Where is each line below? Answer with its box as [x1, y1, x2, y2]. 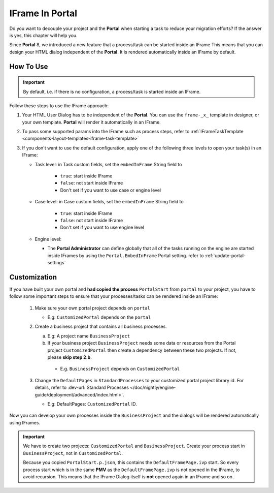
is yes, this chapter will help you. [9, 32, 78, 38]
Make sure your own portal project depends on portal [35, 305, 151, 311]
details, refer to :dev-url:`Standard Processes [35, 384, 129, 391]
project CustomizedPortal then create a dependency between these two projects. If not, [47, 347, 237, 353]
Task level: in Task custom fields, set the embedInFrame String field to [35, 161, 182, 167]
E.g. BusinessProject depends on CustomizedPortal [60, 366, 180, 372]
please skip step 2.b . [47, 354, 92, 360]
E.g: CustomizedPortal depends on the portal [47, 314, 151, 320]
